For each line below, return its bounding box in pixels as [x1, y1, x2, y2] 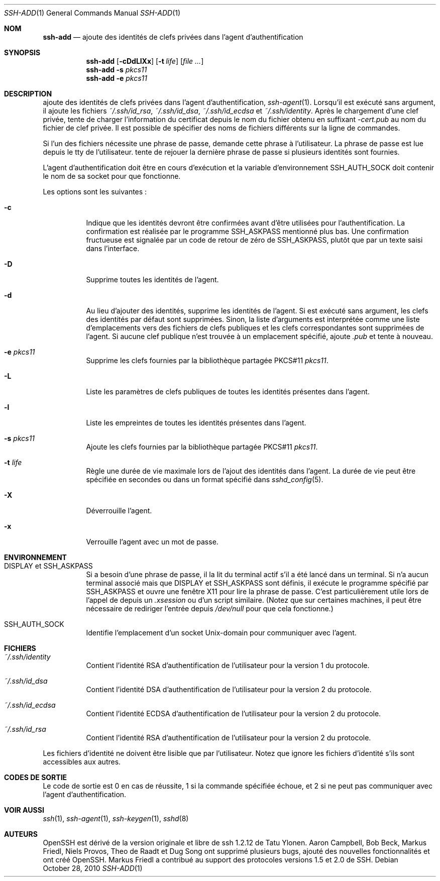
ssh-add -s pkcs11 [86, 65, 147, 74]
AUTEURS [4, 830, 38, 838]
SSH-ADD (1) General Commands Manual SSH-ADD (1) [4, 9, 181, 17]
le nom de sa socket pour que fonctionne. [43, 172, 181, 180]
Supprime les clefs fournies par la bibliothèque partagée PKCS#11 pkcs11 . [86, 356, 328, 365]
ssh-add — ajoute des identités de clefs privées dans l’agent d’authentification [43, 33, 303, 41]
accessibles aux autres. [43, 757, 121, 766]
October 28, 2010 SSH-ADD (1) [43, 864, 143, 872]
